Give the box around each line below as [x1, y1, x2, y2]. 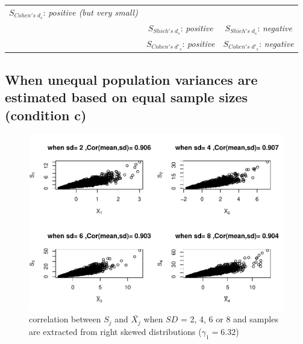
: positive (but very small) [43, 5, 138, 18]
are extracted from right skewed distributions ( [29, 325, 202, 337]
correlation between [29, 313, 101, 325]
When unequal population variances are [5, 70, 258, 88]
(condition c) [5, 105, 87, 124]
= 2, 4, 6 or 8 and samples [180, 313, 278, 325]
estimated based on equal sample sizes [5, 88, 248, 106]
